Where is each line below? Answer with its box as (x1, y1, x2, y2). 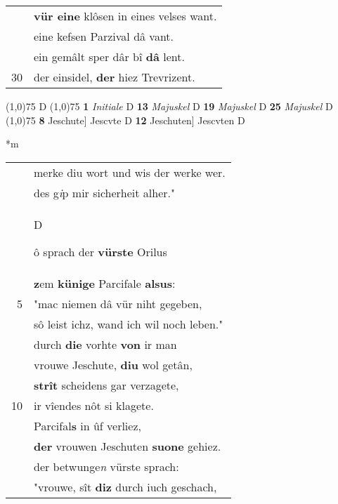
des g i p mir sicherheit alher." (34, 184, 176, 201)
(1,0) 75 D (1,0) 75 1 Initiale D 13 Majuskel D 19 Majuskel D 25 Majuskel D (6, 99, 333, 113)
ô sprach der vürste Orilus (34, 243, 167, 260)
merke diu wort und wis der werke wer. (34, 164, 226, 180)
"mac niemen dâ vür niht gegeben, (34, 295, 202, 312)
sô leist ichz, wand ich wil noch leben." (34, 315, 223, 332)
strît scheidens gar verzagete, (34, 376, 179, 393)
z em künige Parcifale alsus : (34, 274, 176, 291)
